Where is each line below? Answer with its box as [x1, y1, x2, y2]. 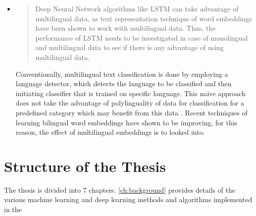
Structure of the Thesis [4, 156, 166, 176]
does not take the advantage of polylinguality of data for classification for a [15, 98, 244, 108]
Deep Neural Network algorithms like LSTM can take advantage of [35, 3, 239, 13]
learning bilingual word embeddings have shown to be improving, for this [15, 117, 238, 127]
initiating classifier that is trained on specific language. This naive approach [15, 88, 246, 98]
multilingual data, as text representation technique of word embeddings [35, 13, 252, 23]
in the [4, 204, 22, 215]
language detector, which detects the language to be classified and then [15, 78, 232, 89]
